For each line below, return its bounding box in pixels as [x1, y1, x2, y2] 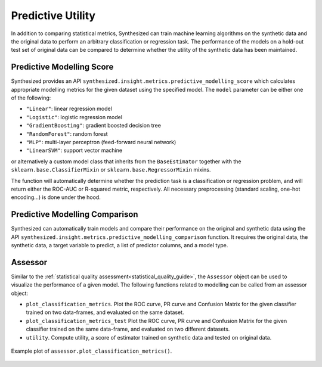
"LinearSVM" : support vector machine [26, 147, 122, 154]
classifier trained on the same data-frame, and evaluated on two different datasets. [26, 325, 230, 333]
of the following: [11, 94, 51, 101]
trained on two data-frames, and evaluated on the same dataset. [26, 309, 184, 316]
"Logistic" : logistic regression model [26, 113, 122, 120]
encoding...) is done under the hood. [11, 194, 101, 201]
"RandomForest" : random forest [26, 130, 108, 137]
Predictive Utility [11, 9, 95, 22]
